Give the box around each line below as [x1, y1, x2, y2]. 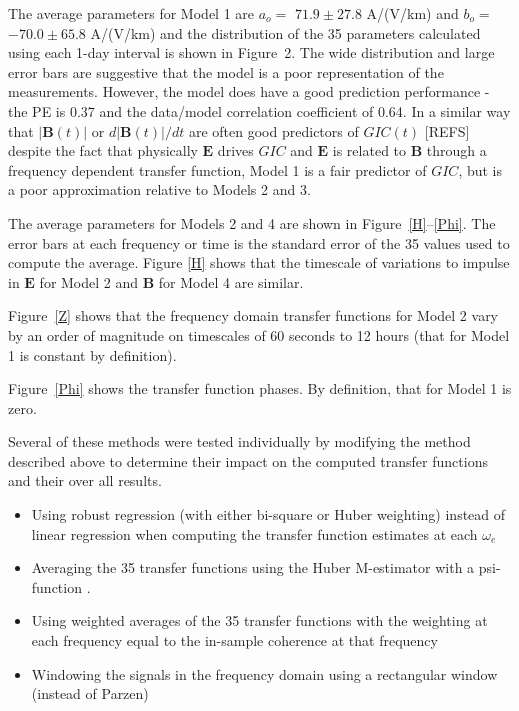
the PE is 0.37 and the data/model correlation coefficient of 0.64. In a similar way [8, 100, 511, 121]
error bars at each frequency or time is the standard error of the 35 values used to [8, 232, 510, 253]
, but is [458, 159, 503, 180]
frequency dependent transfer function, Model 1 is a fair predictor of [8, 159, 427, 180]
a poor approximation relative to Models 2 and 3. [8, 179, 311, 200]
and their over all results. [8, 470, 162, 491]
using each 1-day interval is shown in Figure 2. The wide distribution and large [8, 42, 495, 63]
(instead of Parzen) [31, 683, 149, 704]
